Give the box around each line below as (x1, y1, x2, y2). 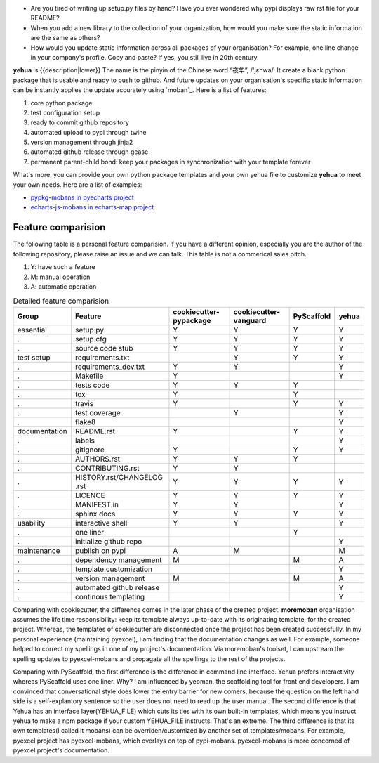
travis (74, 398, 94, 408)
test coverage (74, 407, 121, 417)
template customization (74, 564, 153, 574)
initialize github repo (74, 536, 142, 546)
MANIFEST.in (74, 500, 119, 509)
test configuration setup (30, 108, 100, 117)
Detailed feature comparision (13, 296, 109, 306)
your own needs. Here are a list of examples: (13, 180, 142, 189)
